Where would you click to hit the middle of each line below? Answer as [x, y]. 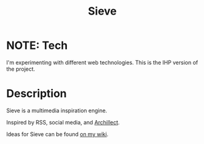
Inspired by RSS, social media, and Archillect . [63, 122]
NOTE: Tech [37, 45]
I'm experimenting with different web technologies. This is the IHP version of [102, 62]
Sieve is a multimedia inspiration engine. [57, 110]
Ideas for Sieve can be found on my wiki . [57, 134]
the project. [21, 69]
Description [37, 94]
